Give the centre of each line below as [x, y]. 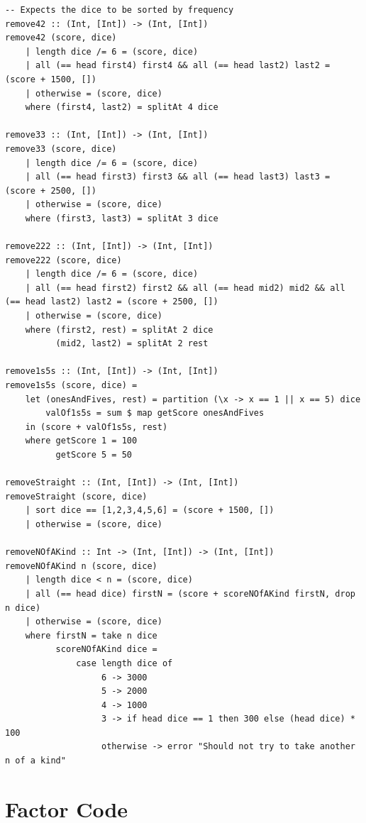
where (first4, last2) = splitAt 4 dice [122, 107]
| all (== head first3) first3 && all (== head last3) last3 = [178, 177]
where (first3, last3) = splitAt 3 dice [122, 218]
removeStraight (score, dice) [76, 496]
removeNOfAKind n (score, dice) [81, 566]
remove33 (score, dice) [61, 149]
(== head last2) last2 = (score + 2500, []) [112, 302]
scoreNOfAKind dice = [106, 650]
